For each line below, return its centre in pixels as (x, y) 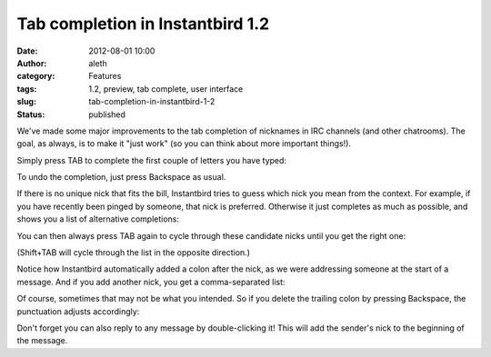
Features (105, 76)
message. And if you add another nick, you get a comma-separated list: (151, 282)
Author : (32, 63)
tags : (27, 89)
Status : (31, 114)
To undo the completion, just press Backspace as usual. (121, 177)
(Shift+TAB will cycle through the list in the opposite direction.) (133, 253)
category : (36, 76)
